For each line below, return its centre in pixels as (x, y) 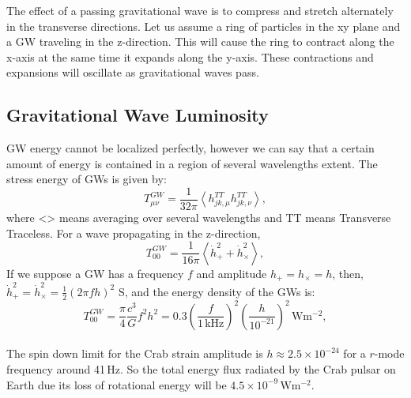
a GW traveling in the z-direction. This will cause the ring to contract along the (200, 41)
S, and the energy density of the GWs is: (217, 291)
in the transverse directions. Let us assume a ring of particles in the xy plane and (204, 26)
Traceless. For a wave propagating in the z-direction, (134, 233)
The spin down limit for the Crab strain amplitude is (135, 353)
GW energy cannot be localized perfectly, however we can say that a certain (190, 148)
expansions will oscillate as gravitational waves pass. (133, 72)
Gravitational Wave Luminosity (138, 115)
